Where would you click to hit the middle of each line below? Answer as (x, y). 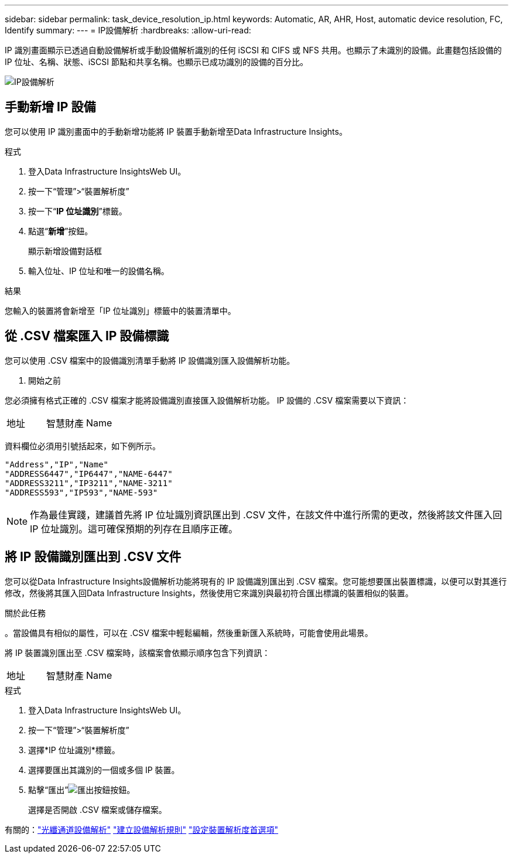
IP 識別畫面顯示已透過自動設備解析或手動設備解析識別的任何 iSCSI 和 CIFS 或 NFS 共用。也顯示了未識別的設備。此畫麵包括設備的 (253, 50)
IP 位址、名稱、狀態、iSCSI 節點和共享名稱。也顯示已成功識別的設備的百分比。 (156, 62)
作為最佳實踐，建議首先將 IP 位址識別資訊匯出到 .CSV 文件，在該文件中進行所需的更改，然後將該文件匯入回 (266, 515)
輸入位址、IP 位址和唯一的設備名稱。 (99, 271)
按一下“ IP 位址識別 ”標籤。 (78, 211)
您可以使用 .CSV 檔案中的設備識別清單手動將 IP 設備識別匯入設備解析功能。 (150, 360)
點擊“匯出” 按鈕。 (82, 789)
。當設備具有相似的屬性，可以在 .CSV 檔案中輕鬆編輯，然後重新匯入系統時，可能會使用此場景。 (189, 633)
